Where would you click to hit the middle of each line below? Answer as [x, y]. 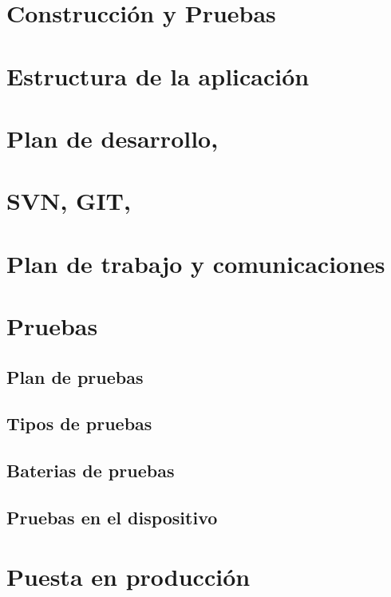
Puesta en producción [128, 576]
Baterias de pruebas [91, 470]
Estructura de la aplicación [158, 75]
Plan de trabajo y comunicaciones [196, 263]
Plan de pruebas [75, 376]
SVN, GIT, [69, 201]
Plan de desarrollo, [113, 138]
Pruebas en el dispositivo [112, 517]
